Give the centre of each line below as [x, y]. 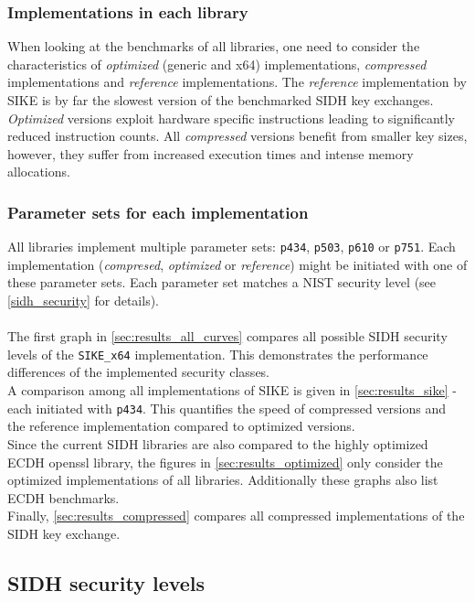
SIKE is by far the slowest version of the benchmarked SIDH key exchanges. [221, 100]
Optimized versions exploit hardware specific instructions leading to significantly [232, 118]
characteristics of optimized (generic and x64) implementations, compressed [217, 64]
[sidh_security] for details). [84, 301]
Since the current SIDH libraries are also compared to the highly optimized [218, 443]
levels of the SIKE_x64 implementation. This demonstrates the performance [218, 354]
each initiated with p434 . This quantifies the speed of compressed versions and [227, 408]
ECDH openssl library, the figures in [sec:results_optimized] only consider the [225, 462]
